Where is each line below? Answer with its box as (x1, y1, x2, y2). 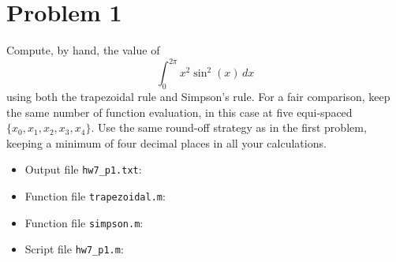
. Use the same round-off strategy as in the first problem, (91, 119, 367, 136)
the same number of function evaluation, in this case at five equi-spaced (6, 103, 353, 120)
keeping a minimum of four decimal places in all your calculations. (6, 134, 327, 151)
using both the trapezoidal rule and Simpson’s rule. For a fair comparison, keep (6, 88, 390, 105)
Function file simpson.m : (24, 214, 144, 230)
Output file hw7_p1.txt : (24, 161, 142, 178)
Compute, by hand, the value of (6, 42, 160, 58)
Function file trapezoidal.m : (24, 188, 166, 204)
